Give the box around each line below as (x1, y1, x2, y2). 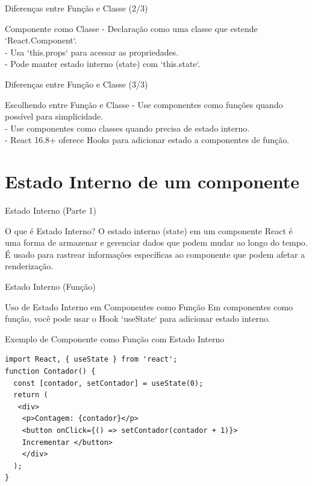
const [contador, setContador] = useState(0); (13, 379, 204, 388)
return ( (13, 391, 48, 400)
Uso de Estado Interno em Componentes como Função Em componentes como (5, 300, 293, 313)
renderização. (5, 260, 54, 272)
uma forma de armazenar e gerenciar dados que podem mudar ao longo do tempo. (5, 236, 308, 249)
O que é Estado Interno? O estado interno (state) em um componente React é (5, 224, 293, 237)
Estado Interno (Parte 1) (5, 204, 96, 217)
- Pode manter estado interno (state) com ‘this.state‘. (5, 57, 201, 70)
